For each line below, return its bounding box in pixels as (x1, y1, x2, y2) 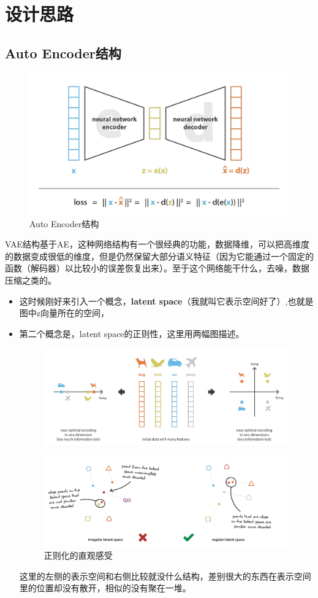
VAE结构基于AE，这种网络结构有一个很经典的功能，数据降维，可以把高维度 (5, 238, 310, 250)
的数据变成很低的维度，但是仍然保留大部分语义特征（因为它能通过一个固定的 (5, 249, 314, 262)
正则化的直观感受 (44, 548, 113, 561)
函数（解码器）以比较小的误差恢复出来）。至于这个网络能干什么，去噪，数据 (5, 262, 309, 274)
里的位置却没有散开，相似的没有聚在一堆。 (19, 581, 191, 594)
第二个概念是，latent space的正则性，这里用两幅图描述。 (19, 327, 244, 340)
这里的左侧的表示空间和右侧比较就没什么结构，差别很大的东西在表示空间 (19, 569, 311, 582)
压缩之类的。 (5, 274, 56, 286)
